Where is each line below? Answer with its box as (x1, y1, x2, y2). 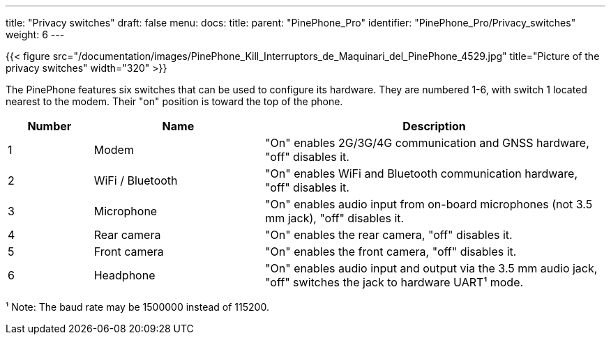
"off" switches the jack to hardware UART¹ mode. (265, 275, 524, 289)
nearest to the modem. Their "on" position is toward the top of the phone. (6, 95, 343, 107)
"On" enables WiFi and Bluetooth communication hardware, (265, 167, 578, 180)
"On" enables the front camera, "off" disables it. (265, 245, 517, 258)
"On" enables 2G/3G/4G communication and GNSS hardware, (265, 136, 589, 150)
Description (402, 119, 466, 133)
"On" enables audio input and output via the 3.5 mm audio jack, (265, 261, 598, 275)
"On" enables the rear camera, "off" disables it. (265, 228, 513, 242)
